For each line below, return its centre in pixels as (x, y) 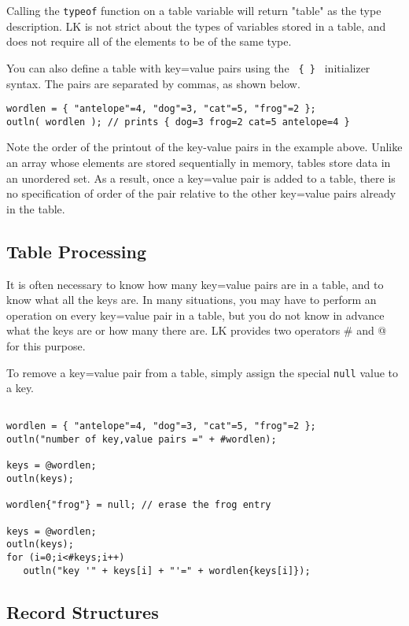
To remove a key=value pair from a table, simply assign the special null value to (203, 372)
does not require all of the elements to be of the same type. (149, 41)
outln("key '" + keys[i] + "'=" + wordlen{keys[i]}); (167, 570)
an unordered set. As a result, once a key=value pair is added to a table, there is (201, 178)
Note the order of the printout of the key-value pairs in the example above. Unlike (204, 147)
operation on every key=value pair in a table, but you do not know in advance (195, 315)
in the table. (36, 208)
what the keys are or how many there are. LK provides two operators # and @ (197, 330)
